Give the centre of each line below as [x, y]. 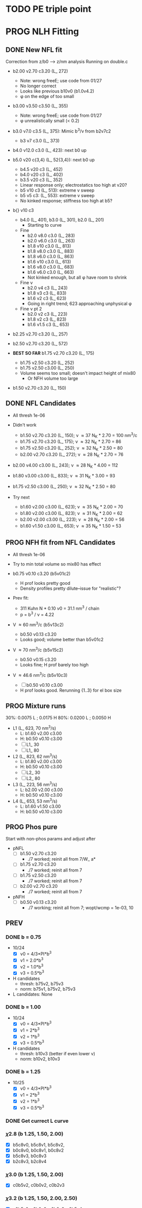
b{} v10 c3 [23, 210]
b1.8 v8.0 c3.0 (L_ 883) [51, 251]
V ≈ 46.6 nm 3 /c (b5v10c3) [40, 674]
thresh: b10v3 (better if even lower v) [58, 1054]
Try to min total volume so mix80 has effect [57, 564]
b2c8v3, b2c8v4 [30, 1162]
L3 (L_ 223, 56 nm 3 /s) [35, 784]
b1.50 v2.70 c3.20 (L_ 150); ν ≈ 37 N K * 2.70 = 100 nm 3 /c [79, 435]
